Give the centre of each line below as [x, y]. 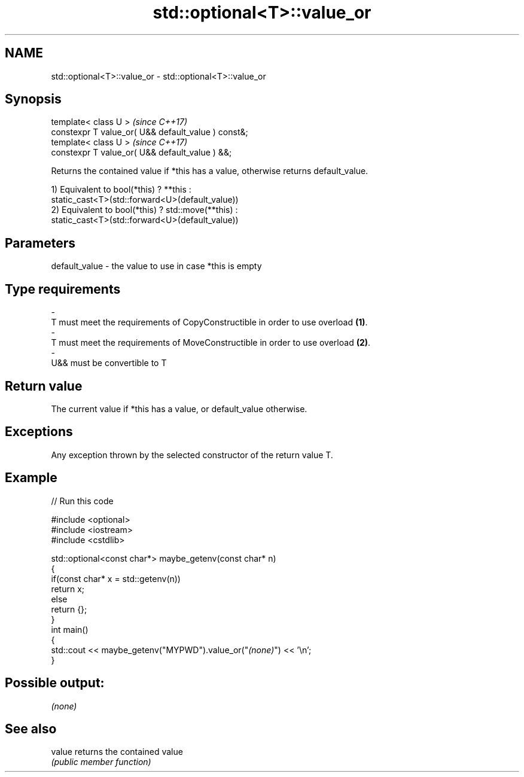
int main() [70, 629]
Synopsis [33, 99]
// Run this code [82, 501]
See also [31, 729]
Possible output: [55, 683]
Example [31, 478]
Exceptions [39, 432]
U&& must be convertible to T [109, 363]
